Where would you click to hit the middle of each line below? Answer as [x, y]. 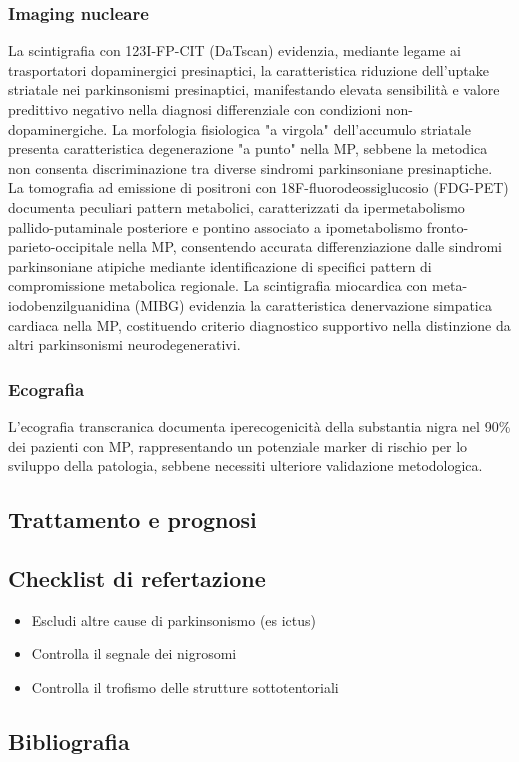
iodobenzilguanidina [69, 304]
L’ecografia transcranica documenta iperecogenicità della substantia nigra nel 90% [259, 425]
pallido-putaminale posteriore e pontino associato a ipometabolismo [215, 226]
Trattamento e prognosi [132, 519]
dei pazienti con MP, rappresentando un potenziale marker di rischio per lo [238, 445]
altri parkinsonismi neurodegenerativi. [124, 344]
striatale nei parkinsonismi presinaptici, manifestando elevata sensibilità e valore [254, 89]
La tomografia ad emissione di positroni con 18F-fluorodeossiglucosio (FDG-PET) [258, 187]
